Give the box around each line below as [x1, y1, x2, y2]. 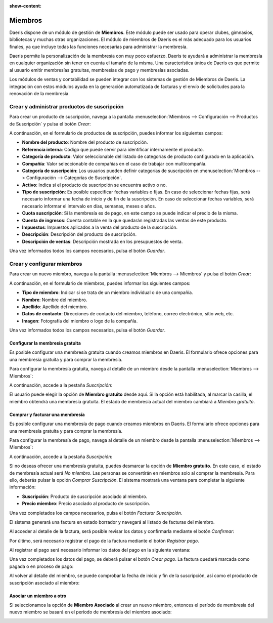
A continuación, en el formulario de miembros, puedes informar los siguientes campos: [9, 280, 191, 286]
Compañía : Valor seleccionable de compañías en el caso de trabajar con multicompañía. [22, 160, 207, 167]
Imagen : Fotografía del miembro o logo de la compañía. [22, 318, 138, 324]
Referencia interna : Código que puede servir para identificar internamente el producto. [22, 146, 204, 152]
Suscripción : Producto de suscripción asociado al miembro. [22, 493, 148, 500]
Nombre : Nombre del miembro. [22, 297, 87, 303]
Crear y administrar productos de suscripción [9, 103, 124, 110]
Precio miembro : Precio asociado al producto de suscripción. [22, 501, 150, 507]
